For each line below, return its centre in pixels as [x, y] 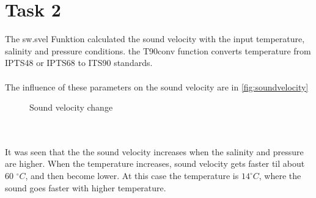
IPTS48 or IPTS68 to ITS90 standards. [79, 63]
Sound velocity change [71, 107]
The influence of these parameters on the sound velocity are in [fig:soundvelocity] [157, 86]
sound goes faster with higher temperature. [86, 187]
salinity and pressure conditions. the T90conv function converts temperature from [158, 50]
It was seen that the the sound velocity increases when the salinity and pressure [154, 151]
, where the [280, 176]
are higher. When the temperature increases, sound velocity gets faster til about [155, 163]
